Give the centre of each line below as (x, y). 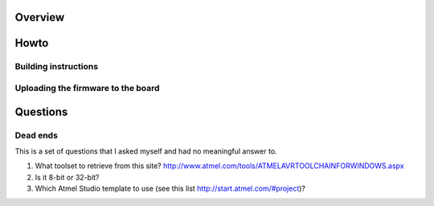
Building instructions (57, 67)
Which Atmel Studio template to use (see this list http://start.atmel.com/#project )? (170, 188)
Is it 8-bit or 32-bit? (67, 177)
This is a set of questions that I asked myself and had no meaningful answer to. (146, 151)
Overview (40, 17)
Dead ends (36, 135)
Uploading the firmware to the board (87, 88)
